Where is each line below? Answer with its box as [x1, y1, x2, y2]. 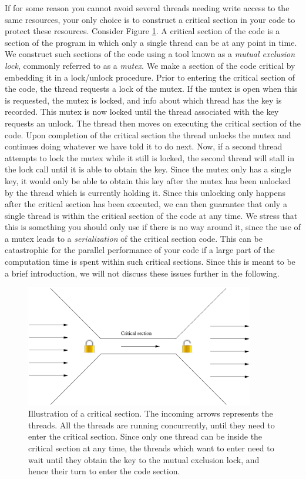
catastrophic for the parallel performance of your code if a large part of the [5, 244, 275, 256]
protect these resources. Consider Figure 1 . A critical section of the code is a [5, 25, 280, 37]
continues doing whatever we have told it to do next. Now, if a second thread [5, 140, 283, 152]
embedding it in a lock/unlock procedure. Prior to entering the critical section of [5, 71, 295, 83]
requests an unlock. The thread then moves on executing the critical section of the [5, 117, 301, 129]
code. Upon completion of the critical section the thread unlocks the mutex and [5, 128, 291, 141]
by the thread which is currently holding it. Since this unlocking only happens [5, 186, 285, 198]
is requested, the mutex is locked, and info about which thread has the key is [5, 94, 282, 106]
